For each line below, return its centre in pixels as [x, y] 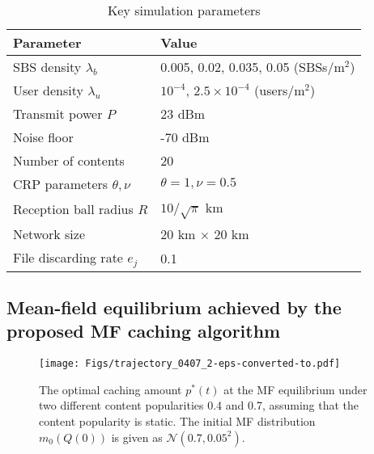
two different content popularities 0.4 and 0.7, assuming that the [199, 405]
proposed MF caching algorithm [144, 331]
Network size [49, 233]
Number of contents [69, 160]
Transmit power [58, 113]
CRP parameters [61, 184]
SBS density [47, 67]
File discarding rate [68, 257]
